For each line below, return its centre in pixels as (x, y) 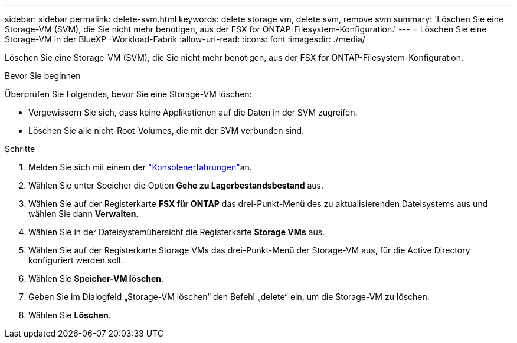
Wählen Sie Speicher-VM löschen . (96, 278)
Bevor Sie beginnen (43, 76)
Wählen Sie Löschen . (70, 315)
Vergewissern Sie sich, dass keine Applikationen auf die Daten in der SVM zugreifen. (193, 112)
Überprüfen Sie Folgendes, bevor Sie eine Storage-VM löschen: (128, 94)
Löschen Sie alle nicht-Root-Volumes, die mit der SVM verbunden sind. (166, 131)
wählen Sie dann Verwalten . (84, 214)
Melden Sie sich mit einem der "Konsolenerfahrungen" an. (140, 167)
